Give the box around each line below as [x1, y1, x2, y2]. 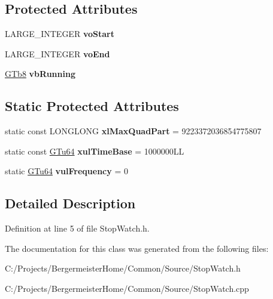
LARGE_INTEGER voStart [5, 27, 114, 40]
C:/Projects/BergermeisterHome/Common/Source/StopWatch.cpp [5, 282, 249, 294]
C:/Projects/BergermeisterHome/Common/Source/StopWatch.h [5, 262, 241, 275]
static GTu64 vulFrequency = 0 [5, 165, 128, 177]
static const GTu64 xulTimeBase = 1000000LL [5, 144, 184, 157]
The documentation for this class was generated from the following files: [5, 242, 269, 254]
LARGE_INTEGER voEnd [5, 47, 110, 60]
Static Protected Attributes [5, 97, 179, 115]
